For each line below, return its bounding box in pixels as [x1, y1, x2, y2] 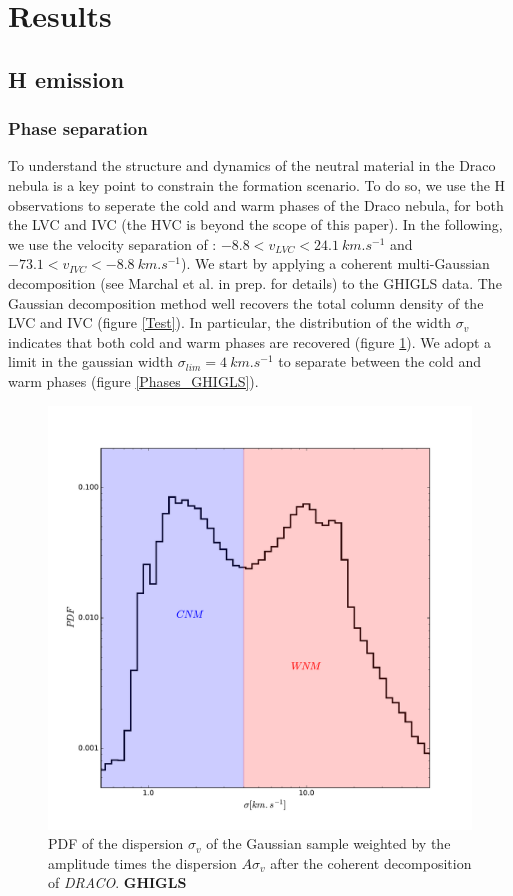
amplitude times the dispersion [48, 852, 237, 873]
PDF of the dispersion [48, 833, 184, 854]
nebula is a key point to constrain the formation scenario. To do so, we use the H [8, 174, 506, 195]
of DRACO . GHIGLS [48, 872, 187, 893]
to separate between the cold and [278, 351, 481, 372]
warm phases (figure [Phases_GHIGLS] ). [8, 370, 259, 391]
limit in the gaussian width [8, 351, 174, 372]
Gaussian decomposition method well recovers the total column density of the [8, 292, 484, 313]
